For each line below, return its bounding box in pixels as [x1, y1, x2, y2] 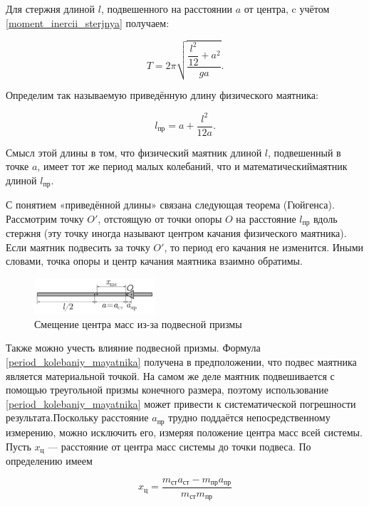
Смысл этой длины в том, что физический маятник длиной [6, 144, 262, 159]
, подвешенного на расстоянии [100, 1, 233, 16]
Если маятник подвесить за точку [6, 239, 150, 254]
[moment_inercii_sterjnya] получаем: [6, 15, 170, 30]
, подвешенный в [267, 144, 341, 159]
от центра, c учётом [244, 1, 330, 16]
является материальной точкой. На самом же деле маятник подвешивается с [6, 368, 335, 383]
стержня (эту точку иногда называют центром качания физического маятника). [6, 226, 347, 241]
